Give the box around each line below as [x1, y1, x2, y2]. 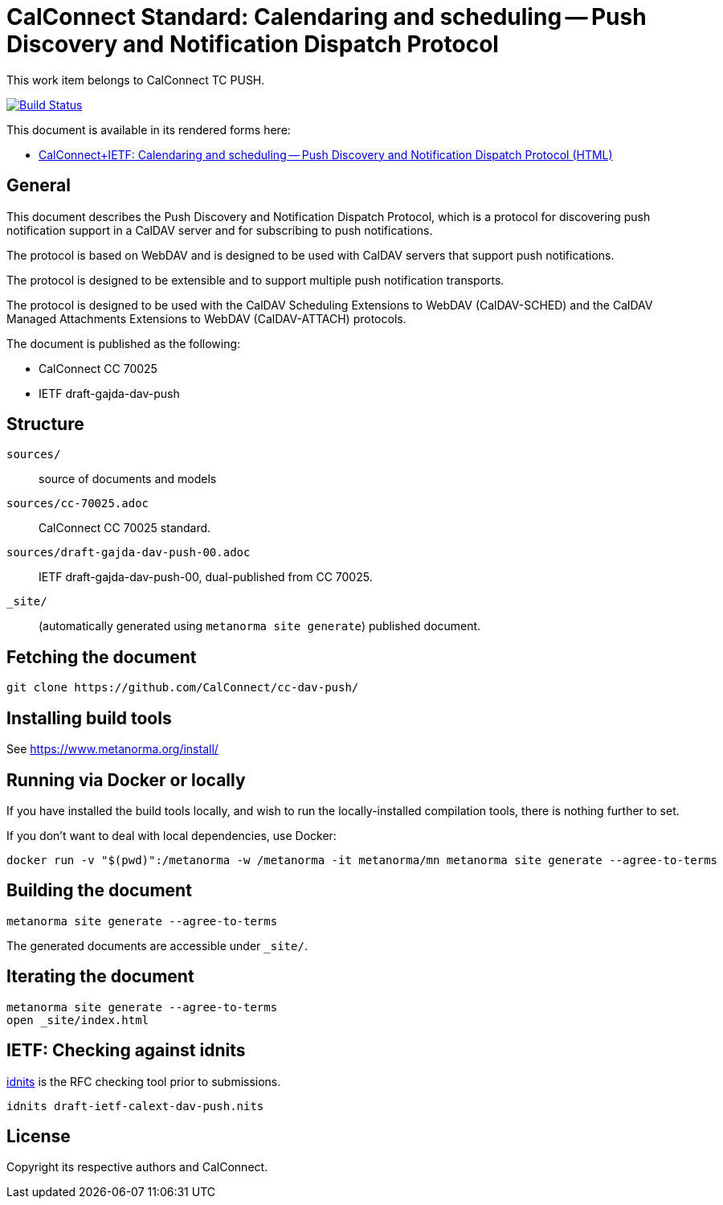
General [6, 175, 71, 196]
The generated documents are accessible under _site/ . [6, 938, 308, 953]
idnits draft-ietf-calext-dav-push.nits [6, 1099, 264, 1113]
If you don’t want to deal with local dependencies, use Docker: [6, 828, 337, 842]
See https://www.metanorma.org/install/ [6, 742, 219, 756]
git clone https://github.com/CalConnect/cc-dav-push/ [6, 681, 359, 695]
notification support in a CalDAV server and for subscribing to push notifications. [6, 223, 433, 237]
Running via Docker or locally [6, 769, 246, 790]
